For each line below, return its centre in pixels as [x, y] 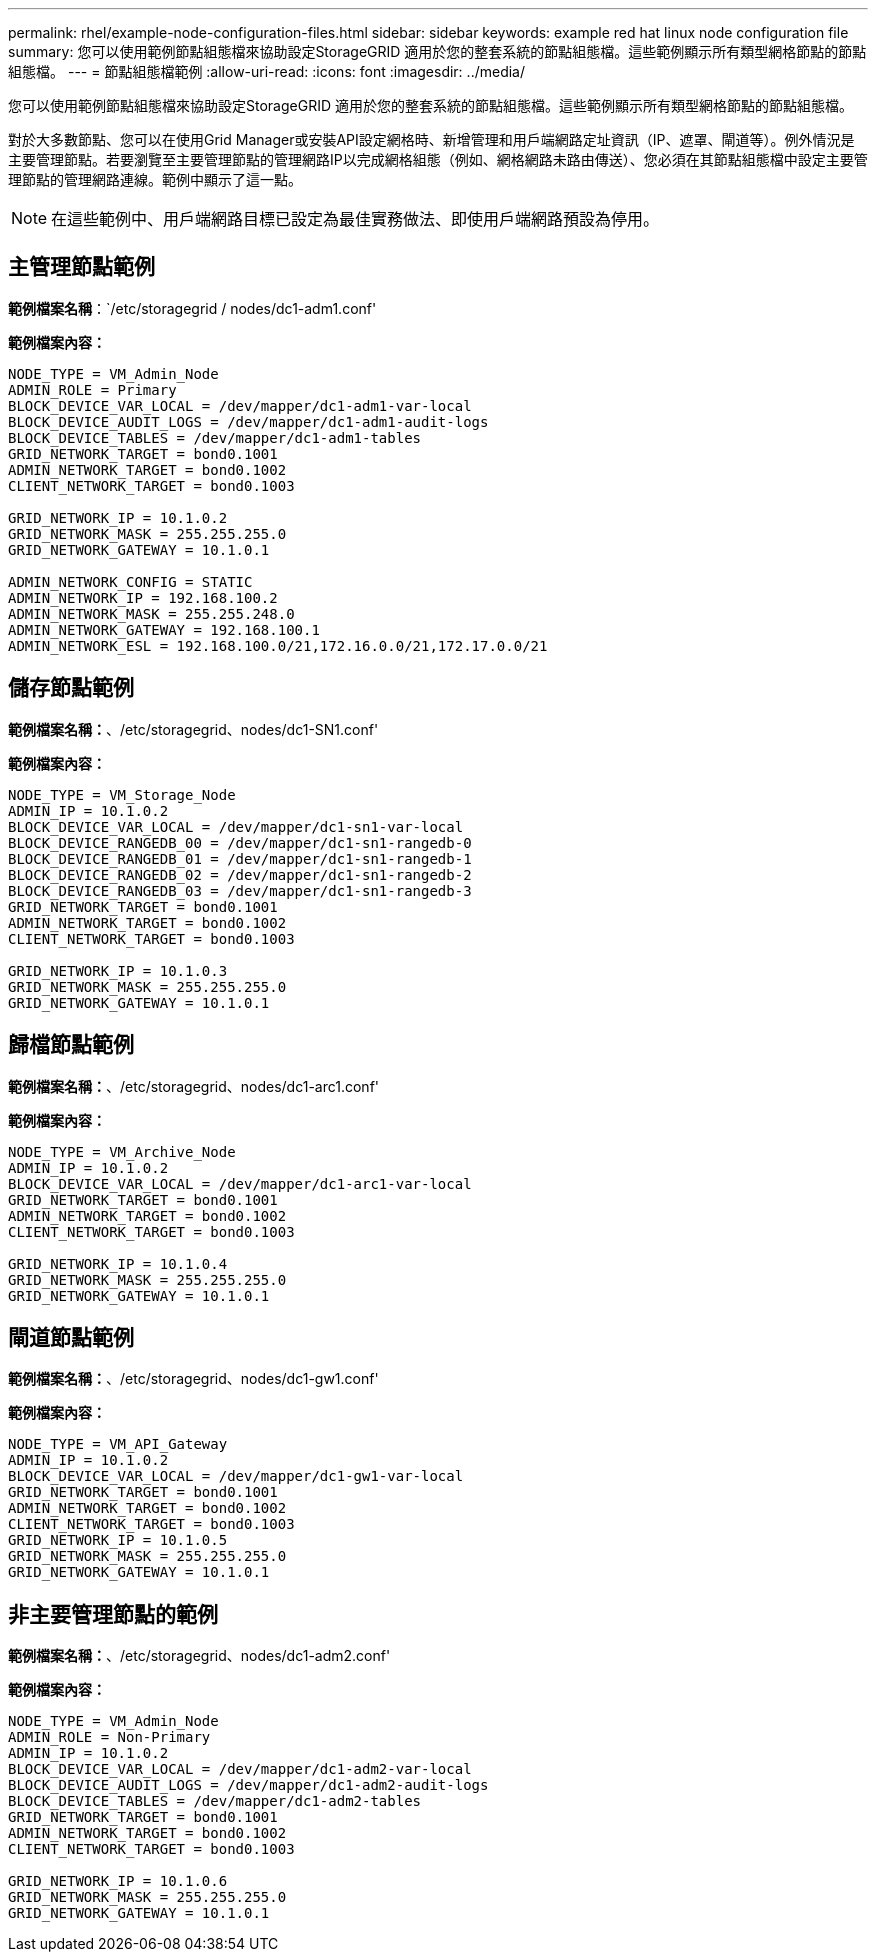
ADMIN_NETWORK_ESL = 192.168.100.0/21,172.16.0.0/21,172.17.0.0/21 [278, 645]
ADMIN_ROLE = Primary [92, 389]
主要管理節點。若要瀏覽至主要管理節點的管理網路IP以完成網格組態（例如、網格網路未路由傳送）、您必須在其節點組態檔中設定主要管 [438, 159]
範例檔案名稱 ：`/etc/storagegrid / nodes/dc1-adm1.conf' [192, 308]
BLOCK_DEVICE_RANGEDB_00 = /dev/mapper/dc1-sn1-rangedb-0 [240, 842]
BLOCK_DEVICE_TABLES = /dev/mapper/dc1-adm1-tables [215, 437]
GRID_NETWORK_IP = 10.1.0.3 [118, 970]
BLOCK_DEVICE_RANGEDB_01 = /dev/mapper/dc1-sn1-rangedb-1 [240, 858]
